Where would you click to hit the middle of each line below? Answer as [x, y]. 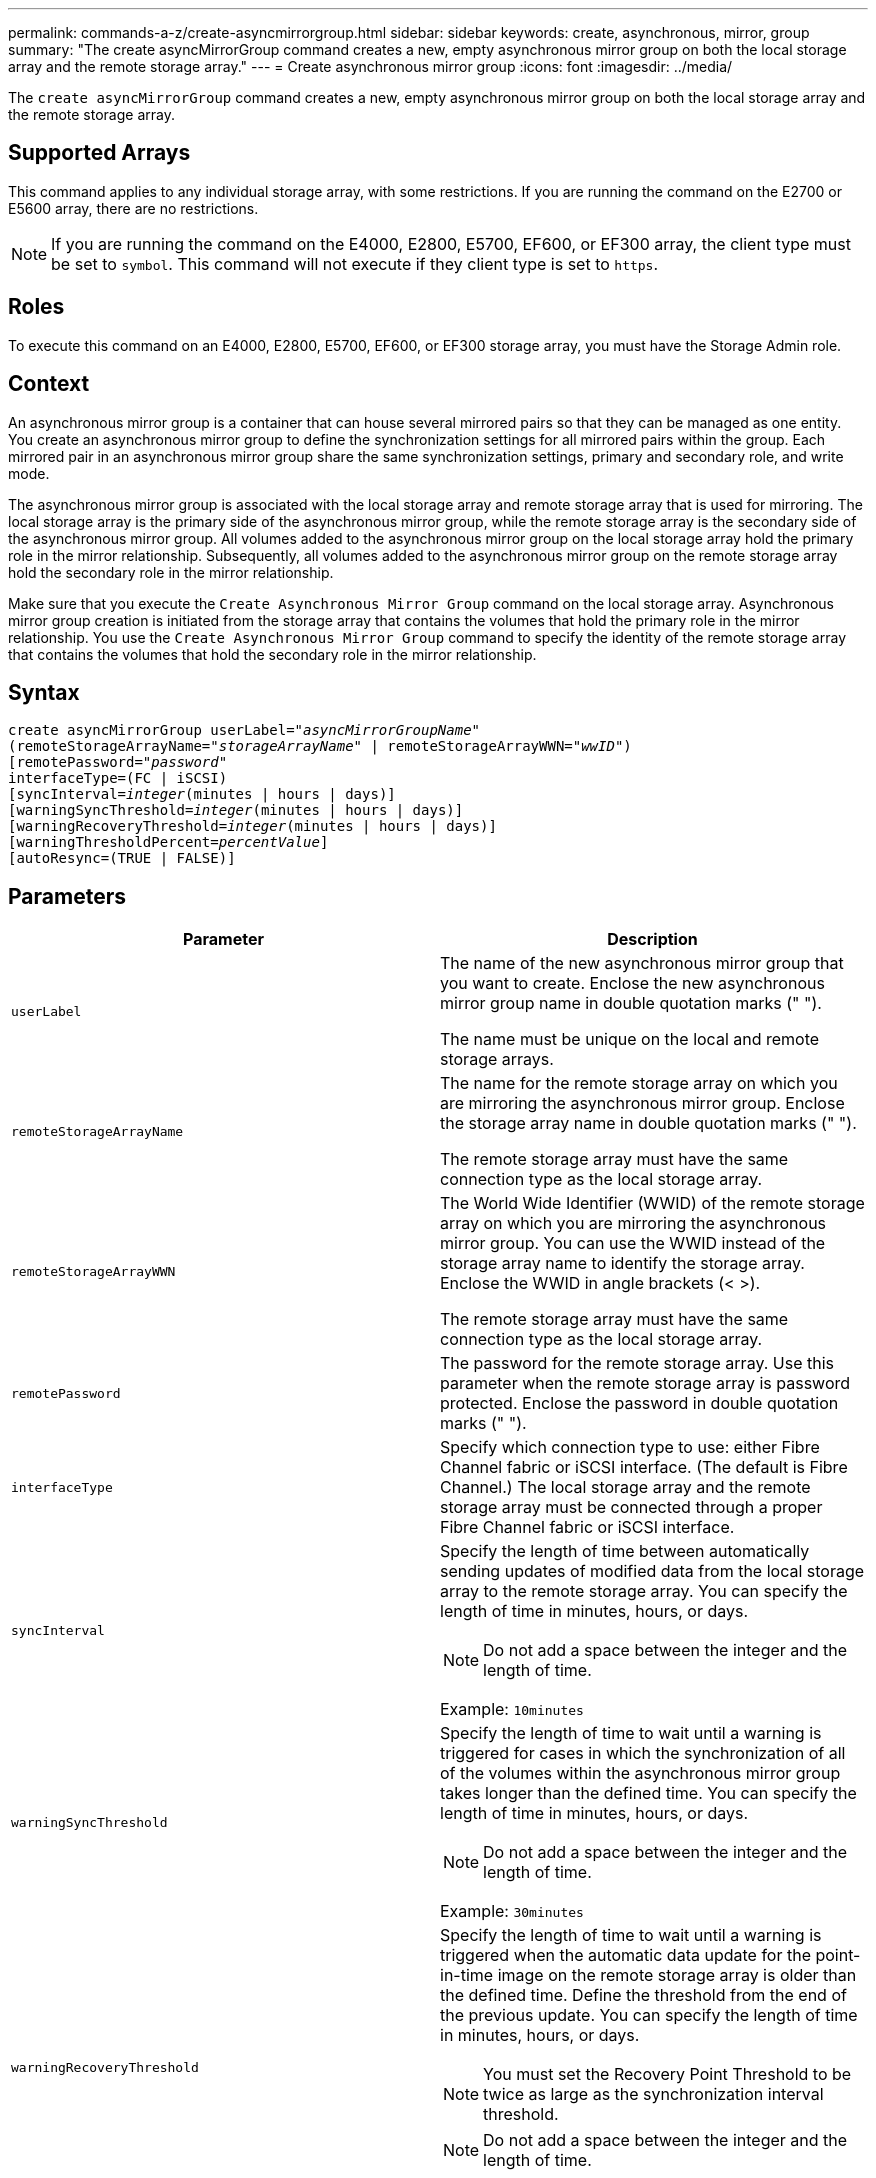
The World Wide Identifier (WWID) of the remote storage [652, 1203]
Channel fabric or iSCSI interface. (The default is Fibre [644, 1467]
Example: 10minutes [512, 1709]
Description [652, 939]
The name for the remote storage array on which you [639, 1083]
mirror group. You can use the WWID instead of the [633, 1243]
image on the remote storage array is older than [677, 1975]
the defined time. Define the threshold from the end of [643, 1995]
